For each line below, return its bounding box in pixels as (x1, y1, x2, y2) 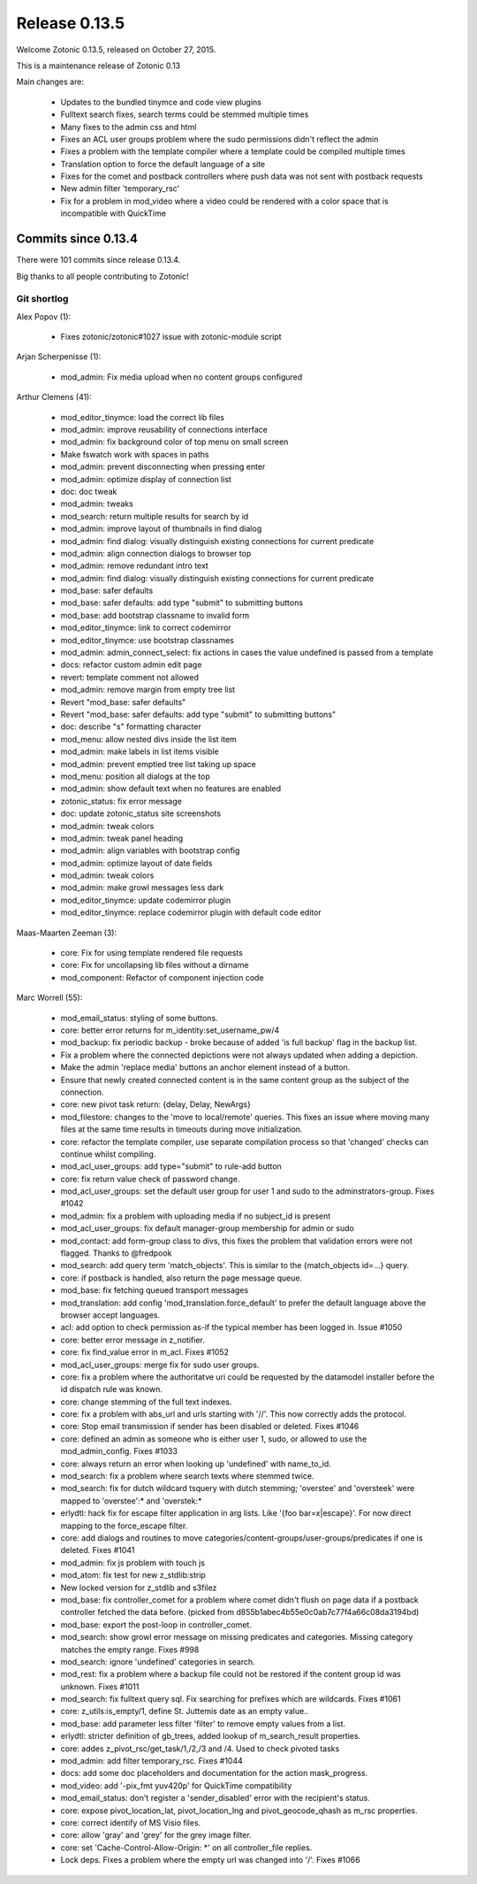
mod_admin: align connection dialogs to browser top (60, 548, 252, 558)
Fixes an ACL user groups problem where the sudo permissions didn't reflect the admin (60, 134, 379, 144)
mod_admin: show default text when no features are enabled (60, 783, 282, 794)
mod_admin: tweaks (60, 498, 134, 509)
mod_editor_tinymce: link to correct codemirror (60, 622, 231, 633)
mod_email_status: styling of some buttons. (60, 1012, 218, 1023)
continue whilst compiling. (60, 1149, 156, 1159)
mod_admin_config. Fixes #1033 (60, 1446, 178, 1457)
